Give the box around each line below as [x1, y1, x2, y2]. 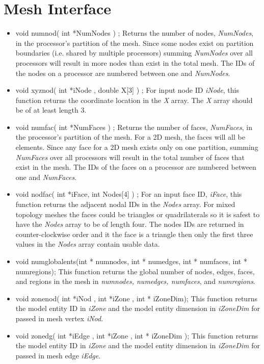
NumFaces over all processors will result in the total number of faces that [15, 151, 245, 162]
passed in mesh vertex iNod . [15, 313, 103, 323]
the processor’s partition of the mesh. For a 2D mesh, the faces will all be [15, 132, 245, 142]
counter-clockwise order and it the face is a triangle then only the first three [15, 228, 253, 239]
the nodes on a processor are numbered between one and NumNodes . [15, 67, 230, 78]
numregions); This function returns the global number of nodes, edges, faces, [15, 266, 255, 276]
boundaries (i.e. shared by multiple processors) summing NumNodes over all [15, 47, 253, 58]
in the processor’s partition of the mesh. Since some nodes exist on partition [15, 37, 254, 48]
